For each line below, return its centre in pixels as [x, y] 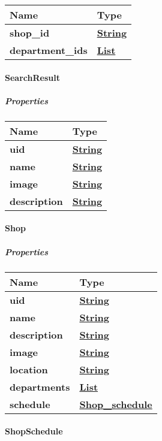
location [29, 369]
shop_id [30, 33]
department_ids [49, 50]
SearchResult [32, 77]
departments [40, 386]
